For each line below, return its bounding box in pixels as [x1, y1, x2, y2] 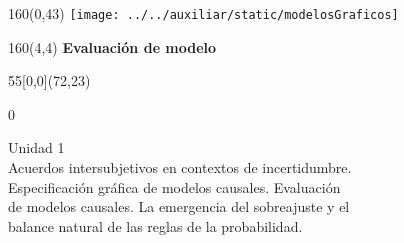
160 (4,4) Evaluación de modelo [8, 36, 217, 57]
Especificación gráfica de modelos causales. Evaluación [8, 176, 341, 197]
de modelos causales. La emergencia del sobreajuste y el [8, 196, 350, 217]
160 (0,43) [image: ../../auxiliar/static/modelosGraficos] [8, 3, 399, 23]
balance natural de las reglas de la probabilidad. [8, 215, 303, 236]
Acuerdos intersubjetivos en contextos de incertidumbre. [8, 157, 352, 178]
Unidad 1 [8, 137, 65, 158]
